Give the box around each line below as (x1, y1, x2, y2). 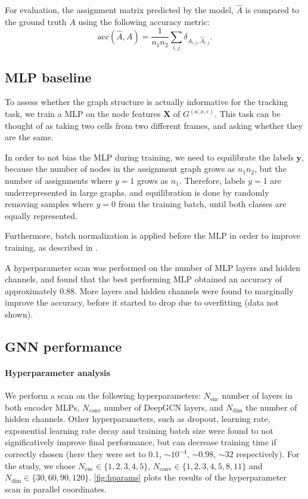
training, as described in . (5, 241, 98, 253)
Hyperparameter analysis (5, 366, 110, 378)
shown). (5, 307, 33, 320)
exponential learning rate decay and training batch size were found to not (5, 424, 273, 436)
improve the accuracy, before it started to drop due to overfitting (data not (5, 296, 279, 309)
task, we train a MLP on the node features (5, 107, 161, 119)
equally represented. (5, 209, 77, 221)
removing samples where (5, 198, 94, 210)
